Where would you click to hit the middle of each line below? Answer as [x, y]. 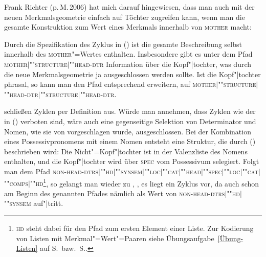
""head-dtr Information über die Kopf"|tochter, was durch [160, 64]
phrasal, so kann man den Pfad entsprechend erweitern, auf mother [110, 84]
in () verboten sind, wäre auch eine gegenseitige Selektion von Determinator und [130, 121]
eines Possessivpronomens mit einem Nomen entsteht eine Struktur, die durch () [130, 141]
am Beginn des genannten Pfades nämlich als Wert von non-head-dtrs [115, 193]
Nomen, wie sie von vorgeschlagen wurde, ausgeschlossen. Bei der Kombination [128, 131]
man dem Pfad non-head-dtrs [51, 171]
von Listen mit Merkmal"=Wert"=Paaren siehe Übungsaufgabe [115, 238]
